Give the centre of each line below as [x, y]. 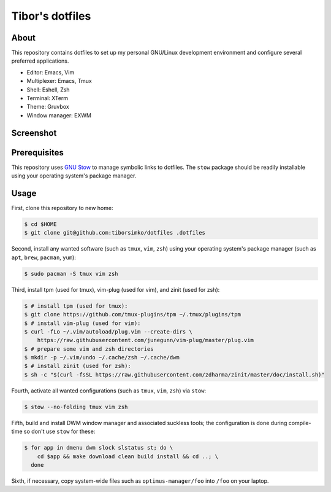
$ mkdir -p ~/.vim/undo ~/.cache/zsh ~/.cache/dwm [102, 357]
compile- [300, 423]
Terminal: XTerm [48, 98]
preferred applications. [40, 61]
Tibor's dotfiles [51, 16]
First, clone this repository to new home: [62, 208]
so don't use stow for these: [59, 431]
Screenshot [34, 133]
